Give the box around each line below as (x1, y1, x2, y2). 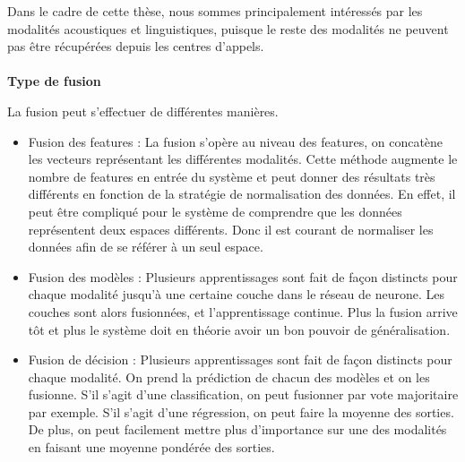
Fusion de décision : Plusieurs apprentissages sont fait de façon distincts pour (28, 350, 452, 369)
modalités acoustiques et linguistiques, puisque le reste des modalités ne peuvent (7, 19, 449, 38)
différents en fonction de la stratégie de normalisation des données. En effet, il (28, 184, 456, 203)
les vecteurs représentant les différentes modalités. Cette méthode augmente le (28, 150, 458, 168)
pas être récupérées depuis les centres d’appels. (7, 37, 264, 56)
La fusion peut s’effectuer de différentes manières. (7, 101, 279, 120)
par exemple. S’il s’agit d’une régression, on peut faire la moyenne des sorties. (28, 402, 454, 421)
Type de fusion (7, 72, 101, 90)
